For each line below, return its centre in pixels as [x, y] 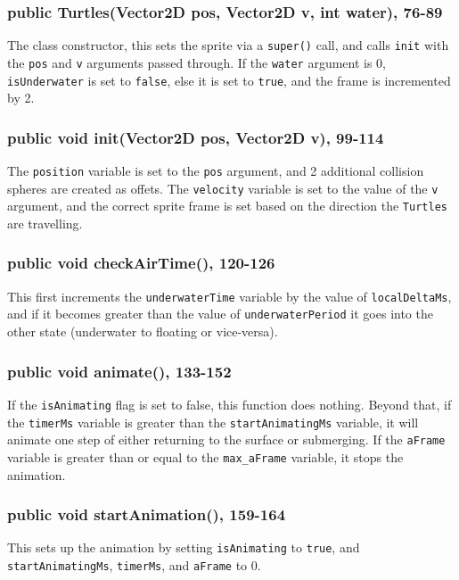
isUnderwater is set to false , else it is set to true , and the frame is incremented [229, 80]
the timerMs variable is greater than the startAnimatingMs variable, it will [213, 422]
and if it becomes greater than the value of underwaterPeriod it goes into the [220, 314]
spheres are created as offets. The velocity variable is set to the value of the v [223, 188]
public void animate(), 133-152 [119, 371]
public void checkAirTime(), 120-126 [141, 263]
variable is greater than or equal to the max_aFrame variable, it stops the [205, 456]
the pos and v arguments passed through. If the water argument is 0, [197, 62]
